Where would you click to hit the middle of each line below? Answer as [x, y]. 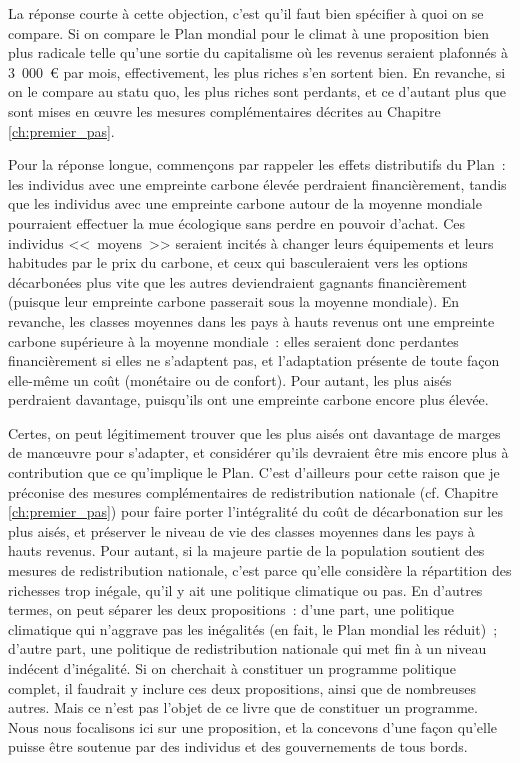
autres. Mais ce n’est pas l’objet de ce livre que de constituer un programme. [243, 707]
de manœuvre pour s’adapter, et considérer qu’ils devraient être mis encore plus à [258, 452]
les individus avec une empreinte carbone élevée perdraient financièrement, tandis [257, 183]
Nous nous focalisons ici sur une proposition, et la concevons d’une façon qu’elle [253, 726]
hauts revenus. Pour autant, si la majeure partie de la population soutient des [246, 550]
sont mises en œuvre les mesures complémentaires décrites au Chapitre [224, 110]
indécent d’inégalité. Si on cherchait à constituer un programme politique [232, 668]
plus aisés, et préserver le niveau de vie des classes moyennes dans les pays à [241, 530]
